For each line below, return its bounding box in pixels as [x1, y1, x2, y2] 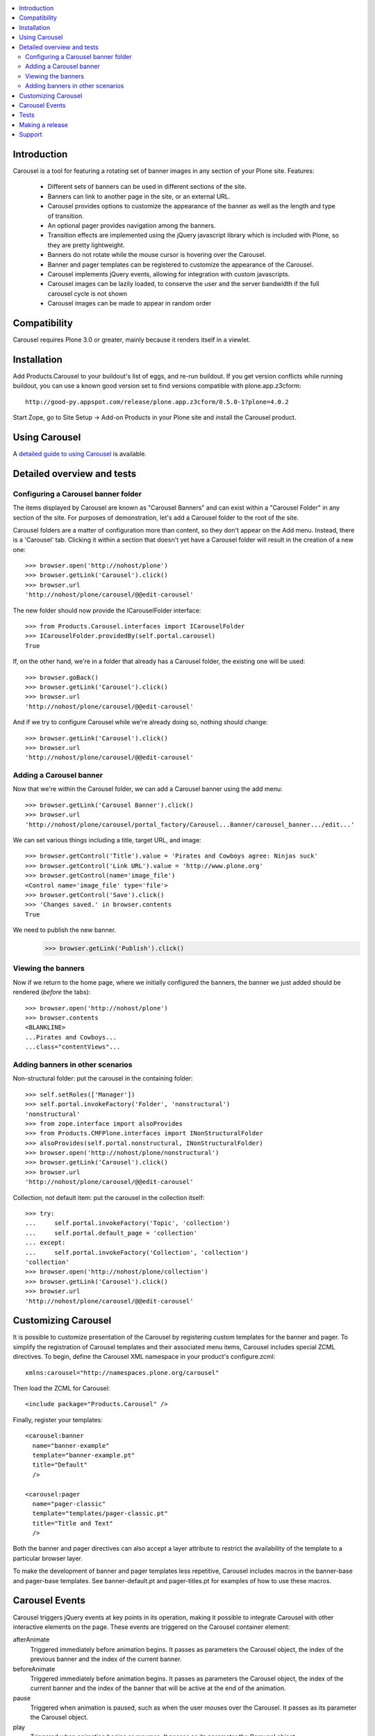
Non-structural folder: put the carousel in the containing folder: [12, 1074, 194, 1083]
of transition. [47, 212, 84, 220]
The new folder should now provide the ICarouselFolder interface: [12, 606, 201, 615]
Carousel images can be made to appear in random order [47, 299, 212, 308]
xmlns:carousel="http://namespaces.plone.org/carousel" [25, 1369, 219, 1376]
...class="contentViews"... [25, 1043, 121, 1051]
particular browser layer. [12, 1554, 83, 1562]
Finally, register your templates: [12, 1415, 103, 1424]
